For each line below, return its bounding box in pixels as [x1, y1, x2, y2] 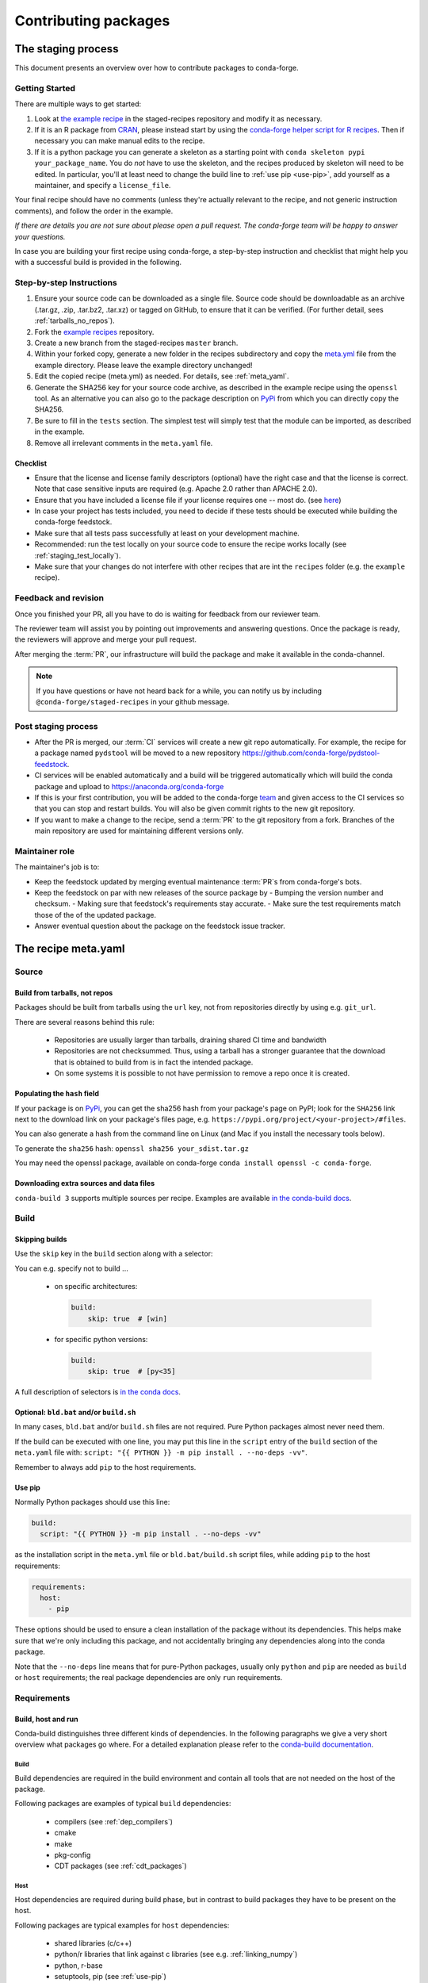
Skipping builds [14, 1234, 67, 1245]
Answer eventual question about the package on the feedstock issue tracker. [34, 921, 285, 931]
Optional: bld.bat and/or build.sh [14, 1407, 136, 1417]
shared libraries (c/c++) [54, 1938, 132, 1947]
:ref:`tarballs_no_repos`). [34, 316, 115, 325]
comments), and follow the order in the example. [14, 206, 174, 216]
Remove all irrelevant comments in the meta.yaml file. [34, 438, 213, 447]
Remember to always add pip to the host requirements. [14, 1462, 197, 1471]
